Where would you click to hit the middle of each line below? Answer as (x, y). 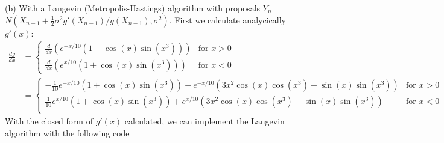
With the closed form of (49, 121)
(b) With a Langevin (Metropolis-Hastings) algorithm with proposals (133, 8)
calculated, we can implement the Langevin (205, 121)
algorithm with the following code (67, 133)
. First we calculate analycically (227, 20)
